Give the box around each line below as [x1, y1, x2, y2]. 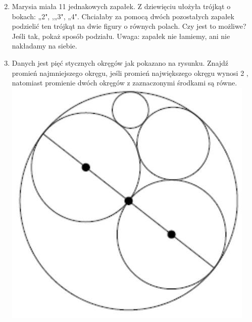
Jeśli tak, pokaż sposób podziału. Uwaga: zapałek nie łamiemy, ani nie [12, 30, 230, 41]
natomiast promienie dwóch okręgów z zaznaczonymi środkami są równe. [12, 77, 237, 88]
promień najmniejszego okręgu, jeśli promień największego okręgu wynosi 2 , [12, 67, 248, 78]
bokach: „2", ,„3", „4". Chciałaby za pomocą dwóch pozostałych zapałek [12, 11, 234, 21]
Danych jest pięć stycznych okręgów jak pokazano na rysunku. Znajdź [12, 57, 229, 68]
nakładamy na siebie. [12, 40, 77, 51]
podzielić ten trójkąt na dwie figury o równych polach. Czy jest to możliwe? [12, 21, 246, 31]
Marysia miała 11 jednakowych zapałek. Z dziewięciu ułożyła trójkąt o [12, 1, 231, 11]
